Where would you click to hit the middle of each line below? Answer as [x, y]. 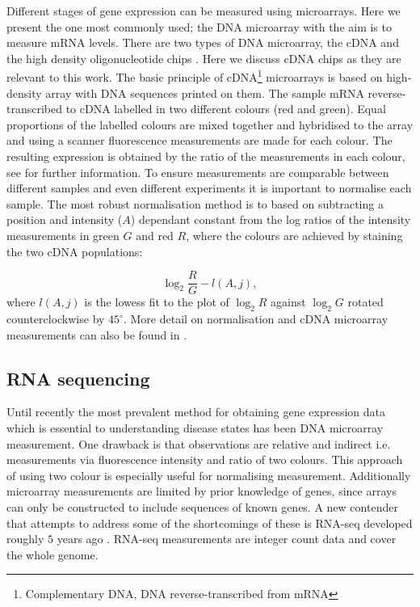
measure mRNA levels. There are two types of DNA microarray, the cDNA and [203, 42]
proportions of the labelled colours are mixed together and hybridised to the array [210, 124]
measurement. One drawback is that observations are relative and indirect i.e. [199, 443]
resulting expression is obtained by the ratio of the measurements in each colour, [206, 156]
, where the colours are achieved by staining [294, 235]
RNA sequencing [78, 378]
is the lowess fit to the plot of [157, 302]
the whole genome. [52, 554]
